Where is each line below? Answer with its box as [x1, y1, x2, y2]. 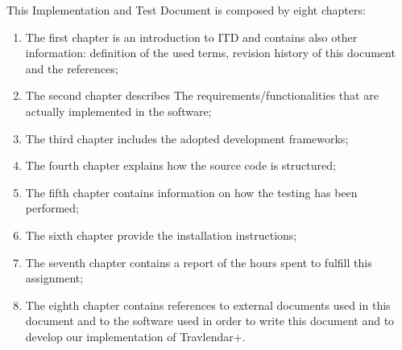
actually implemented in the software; [25, 102, 212, 119]
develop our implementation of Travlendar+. [25, 327, 246, 344]
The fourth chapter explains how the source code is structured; [25, 157, 336, 174]
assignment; [25, 270, 84, 286]
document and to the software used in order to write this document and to [25, 312, 395, 329]
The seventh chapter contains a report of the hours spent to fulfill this [25, 253, 372, 270]
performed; [25, 200, 80, 216]
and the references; [25, 60, 118, 76]
